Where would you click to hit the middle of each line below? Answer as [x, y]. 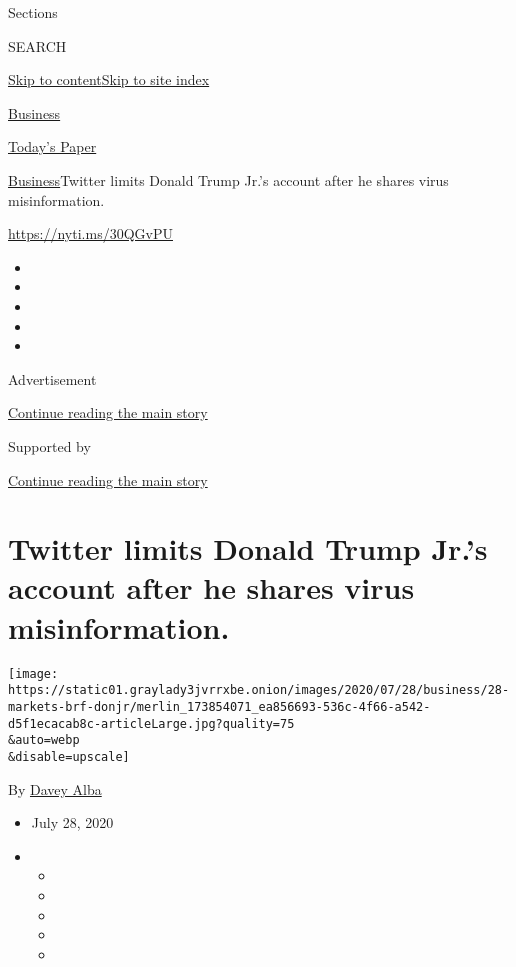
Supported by [49, 445]
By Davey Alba [55, 788]
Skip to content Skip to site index [109, 79]
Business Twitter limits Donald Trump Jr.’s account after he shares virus [228, 179]
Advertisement [52, 378]
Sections [33, 12]
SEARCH [37, 45]
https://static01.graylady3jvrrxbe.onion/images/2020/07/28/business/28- [259, 690]
